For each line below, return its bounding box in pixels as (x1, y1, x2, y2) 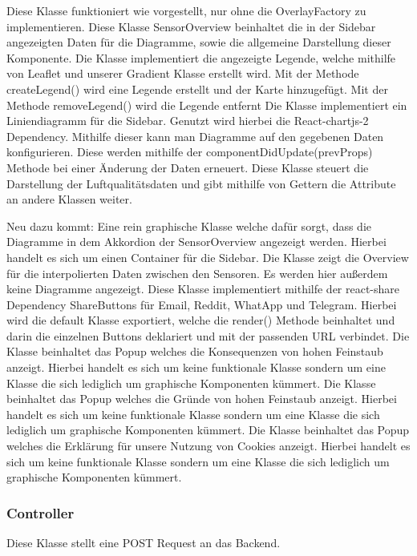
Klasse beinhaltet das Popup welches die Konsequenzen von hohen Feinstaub (6, 343, 383, 360)
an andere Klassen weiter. (6, 191, 132, 207)
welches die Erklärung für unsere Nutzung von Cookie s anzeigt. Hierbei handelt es (6, 437, 411, 454)
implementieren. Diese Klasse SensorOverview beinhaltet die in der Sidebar (6, 18, 376, 34)
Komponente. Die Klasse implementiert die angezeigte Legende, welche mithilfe (6, 49, 396, 66)
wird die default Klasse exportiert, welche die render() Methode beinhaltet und (6, 312, 395, 328)
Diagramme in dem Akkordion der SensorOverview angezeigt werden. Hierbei (6, 233, 387, 250)
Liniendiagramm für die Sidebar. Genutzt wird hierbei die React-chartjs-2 (6, 112, 369, 129)
